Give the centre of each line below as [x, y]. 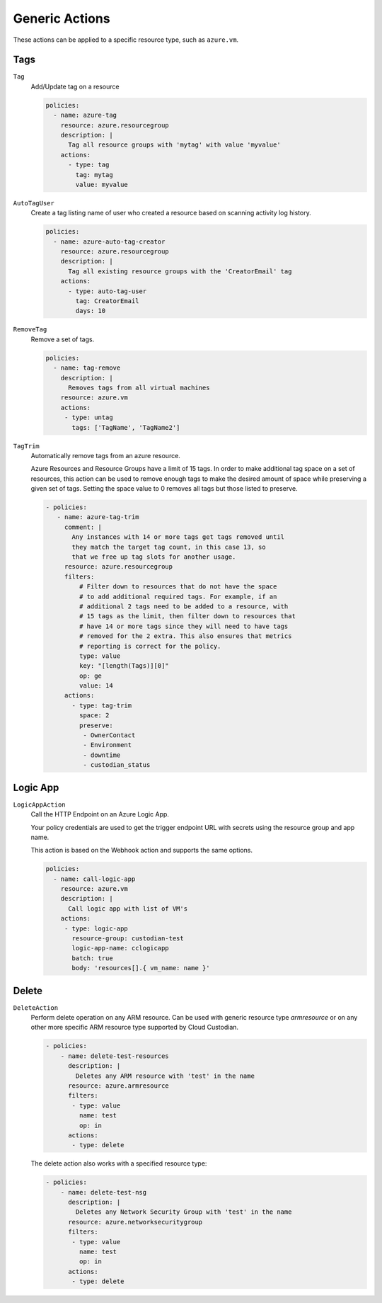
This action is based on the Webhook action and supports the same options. [142, 850]
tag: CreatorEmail [107, 301]
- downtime [102, 755]
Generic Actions [62, 18]
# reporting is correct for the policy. [150, 646]
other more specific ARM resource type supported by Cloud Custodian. [135, 1028]
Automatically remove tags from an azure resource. [105, 455]
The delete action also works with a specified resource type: [119, 1163]
